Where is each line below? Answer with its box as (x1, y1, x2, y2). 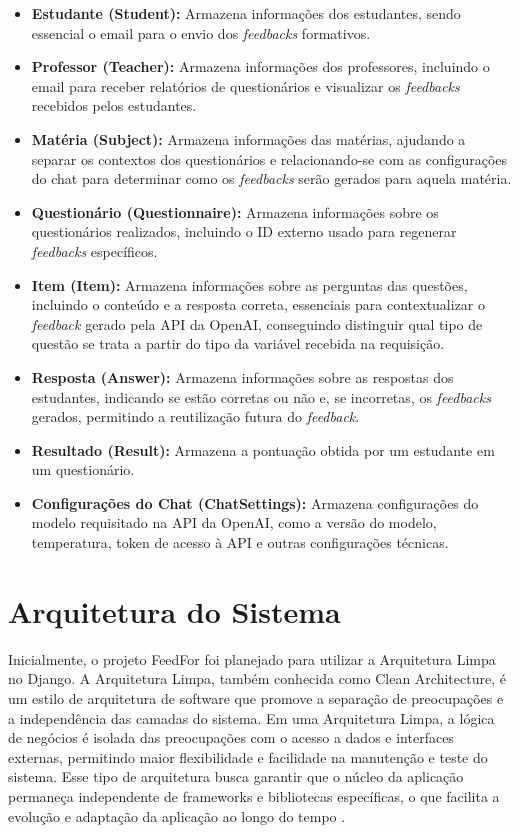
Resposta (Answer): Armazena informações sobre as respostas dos (31, 366, 454, 387)
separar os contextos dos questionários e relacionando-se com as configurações (31, 148, 508, 169)
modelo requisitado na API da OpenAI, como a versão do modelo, (31, 512, 437, 533)
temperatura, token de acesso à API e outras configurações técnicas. (31, 532, 449, 553)
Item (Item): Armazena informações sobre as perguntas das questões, (31, 274, 468, 295)
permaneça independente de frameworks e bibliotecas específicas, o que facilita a (8, 785, 500, 806)
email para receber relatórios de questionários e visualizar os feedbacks (31, 75, 460, 96)
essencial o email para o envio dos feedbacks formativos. (31, 22, 371, 43)
